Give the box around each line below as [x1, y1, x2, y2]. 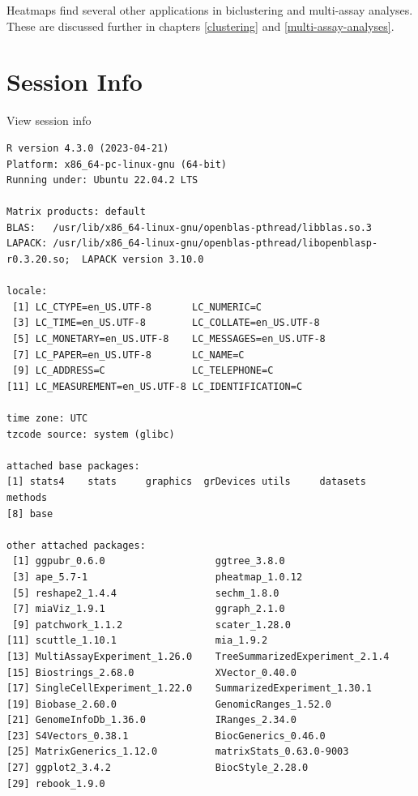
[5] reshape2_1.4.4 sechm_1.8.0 [12, 587, 279, 599]
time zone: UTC [6, 413, 88, 424]
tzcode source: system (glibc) [6, 428, 175, 440]
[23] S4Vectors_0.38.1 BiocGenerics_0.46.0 [6, 730, 326, 742]
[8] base [6, 507, 53, 520]
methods [6, 491, 48, 503]
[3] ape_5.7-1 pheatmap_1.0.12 [12, 571, 303, 583]
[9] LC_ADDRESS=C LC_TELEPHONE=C [12, 365, 274, 377]
